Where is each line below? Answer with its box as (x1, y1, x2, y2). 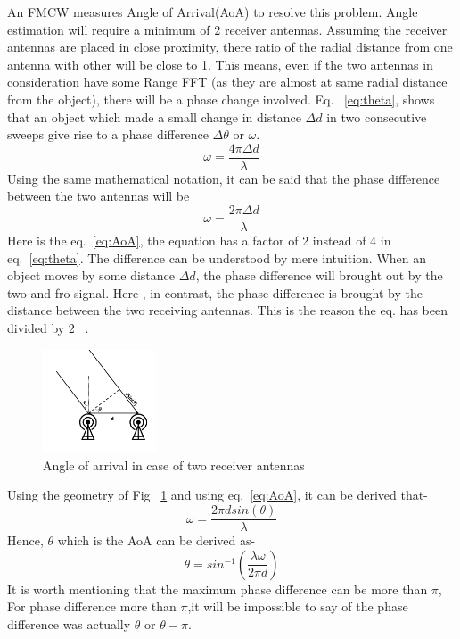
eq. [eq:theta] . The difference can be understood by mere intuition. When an (7, 248, 427, 267)
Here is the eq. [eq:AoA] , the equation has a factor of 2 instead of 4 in (7, 231, 391, 250)
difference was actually (7, 614, 131, 633)
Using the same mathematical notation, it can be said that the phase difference (7, 169, 440, 187)
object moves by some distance (7, 266, 176, 285)
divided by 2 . (7, 319, 89, 337)
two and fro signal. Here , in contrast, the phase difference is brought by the (7, 283, 423, 302)
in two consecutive (326, 107, 427, 126)
